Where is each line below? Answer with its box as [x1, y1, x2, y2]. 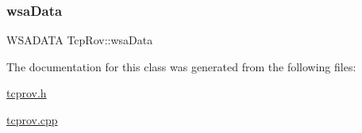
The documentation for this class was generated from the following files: [6, 58, 356, 74]
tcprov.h [6, 85, 47, 101]
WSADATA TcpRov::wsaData [6, 32, 153, 48]
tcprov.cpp [6, 112, 58, 127]
